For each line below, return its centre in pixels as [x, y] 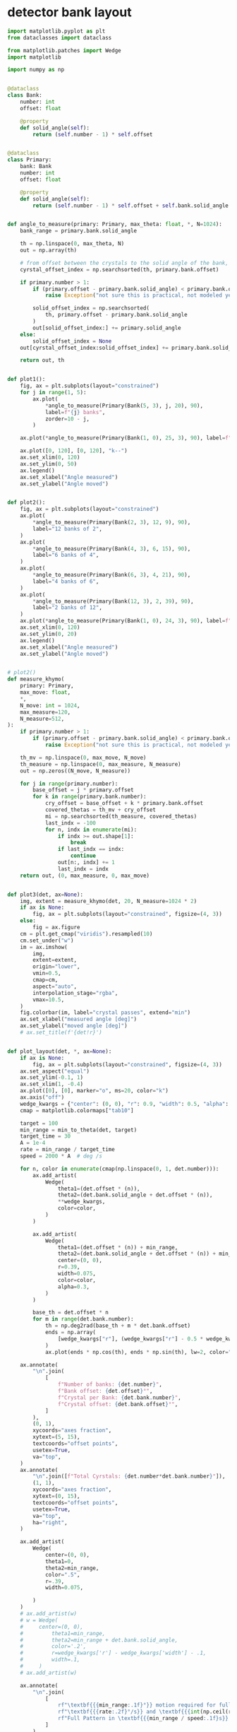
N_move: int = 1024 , [50, 705]
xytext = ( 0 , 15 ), [56, 1496]
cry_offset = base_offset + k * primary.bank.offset [124, 803]
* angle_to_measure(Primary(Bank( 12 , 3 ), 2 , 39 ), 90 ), [113, 601]
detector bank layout [69, 12]
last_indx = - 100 [71, 823]
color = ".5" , [62, 1574]
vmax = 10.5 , [49, 1000]
